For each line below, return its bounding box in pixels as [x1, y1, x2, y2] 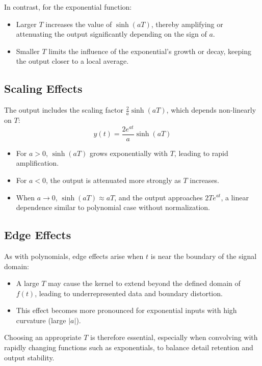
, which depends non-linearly [166, 104, 256, 115]
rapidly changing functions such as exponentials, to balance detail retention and [4, 342, 253, 353]
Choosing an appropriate [4, 332, 82, 343]
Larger [16, 18, 37, 29]
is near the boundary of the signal [150, 250, 257, 261]
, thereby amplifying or [151, 18, 223, 29]
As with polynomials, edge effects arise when [4, 250, 144, 261]
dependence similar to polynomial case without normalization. [16, 202, 210, 213]
